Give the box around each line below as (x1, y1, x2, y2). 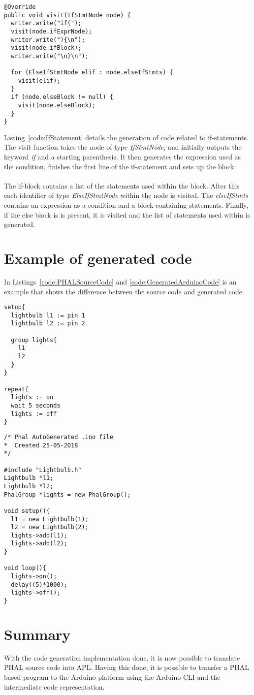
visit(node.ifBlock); (11, 44, 82, 52)
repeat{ (4, 385, 29, 393)
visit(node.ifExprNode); (11, 28, 92, 35)
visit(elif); (18, 77, 61, 84)
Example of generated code (4, 248, 192, 268)
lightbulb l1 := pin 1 (11, 312, 85, 319)
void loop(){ (4, 565, 46, 572)
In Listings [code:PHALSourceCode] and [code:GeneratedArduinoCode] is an (4, 276, 237, 286)
